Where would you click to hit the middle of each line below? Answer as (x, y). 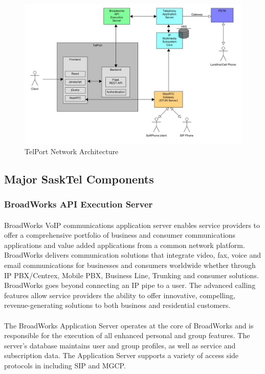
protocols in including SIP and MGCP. (65, 365)
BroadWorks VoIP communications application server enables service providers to (132, 225)
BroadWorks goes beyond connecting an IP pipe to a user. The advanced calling (130, 285)
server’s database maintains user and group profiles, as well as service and (120, 345)
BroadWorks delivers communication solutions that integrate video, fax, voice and (132, 255)
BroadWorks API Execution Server (79, 204)
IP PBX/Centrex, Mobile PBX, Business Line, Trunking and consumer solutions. (131, 275)
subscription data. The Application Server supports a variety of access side (122, 355)
